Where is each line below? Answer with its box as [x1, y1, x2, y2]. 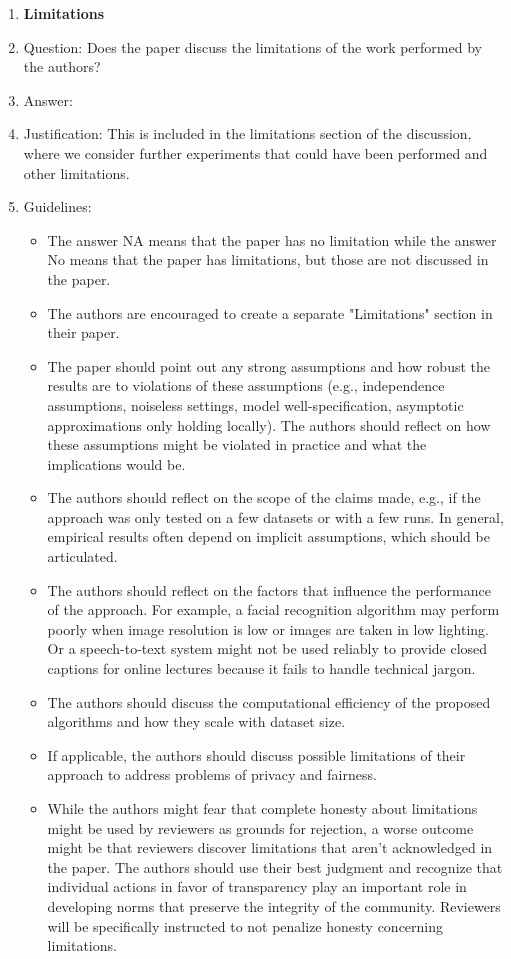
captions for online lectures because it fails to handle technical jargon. [47, 658, 476, 679]
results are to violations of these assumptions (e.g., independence [47, 375, 445, 396]
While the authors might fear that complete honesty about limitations [47, 798, 478, 818]
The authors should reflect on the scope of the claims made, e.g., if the [47, 487, 481, 508]
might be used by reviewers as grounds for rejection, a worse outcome [47, 817, 474, 838]
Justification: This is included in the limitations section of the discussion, [23, 123, 472, 144]
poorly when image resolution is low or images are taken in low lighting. [47, 618, 489, 639]
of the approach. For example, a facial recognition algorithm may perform [47, 599, 500, 620]
